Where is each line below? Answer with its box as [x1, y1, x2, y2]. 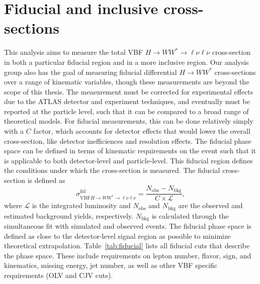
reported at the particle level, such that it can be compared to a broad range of [4, 106, 249, 116]
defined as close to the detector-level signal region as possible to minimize [4, 230, 231, 241]
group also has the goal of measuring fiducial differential [4, 66, 177, 77]
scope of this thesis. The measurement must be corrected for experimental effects [4, 86, 253, 97]
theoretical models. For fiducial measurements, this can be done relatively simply [4, 116, 253, 126]
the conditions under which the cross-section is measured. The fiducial [4, 165, 220, 175]
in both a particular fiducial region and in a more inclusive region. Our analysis [4, 56, 249, 67]
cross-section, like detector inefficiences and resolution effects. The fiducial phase [4, 135, 251, 146]
